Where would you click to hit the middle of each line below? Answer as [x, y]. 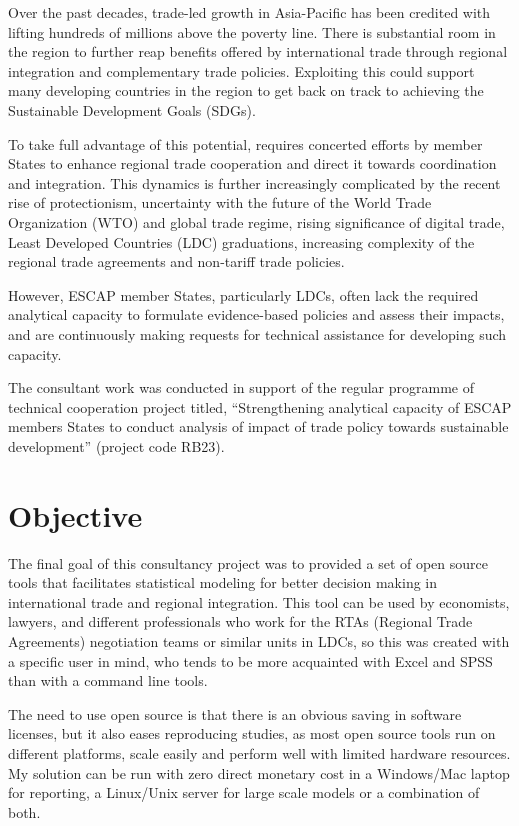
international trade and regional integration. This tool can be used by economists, [259, 601]
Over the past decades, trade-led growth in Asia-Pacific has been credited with [249, 12]
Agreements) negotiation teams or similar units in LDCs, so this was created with [259, 640]
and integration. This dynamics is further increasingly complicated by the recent [254, 182]
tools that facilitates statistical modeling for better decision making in [223, 582]
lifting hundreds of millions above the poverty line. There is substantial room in [252, 31]
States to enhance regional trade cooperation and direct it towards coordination [252, 163]
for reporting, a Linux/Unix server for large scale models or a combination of [244, 792]
